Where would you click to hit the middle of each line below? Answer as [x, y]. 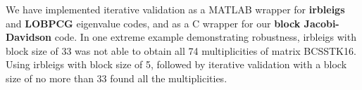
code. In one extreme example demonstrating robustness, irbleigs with [205, 37]
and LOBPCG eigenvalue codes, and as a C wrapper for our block [153, 23]
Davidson [29, 37]
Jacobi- [322, 23]
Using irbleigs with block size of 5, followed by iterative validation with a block [176, 64]
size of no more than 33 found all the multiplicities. [117, 78]
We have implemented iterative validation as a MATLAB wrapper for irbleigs [175, 9]
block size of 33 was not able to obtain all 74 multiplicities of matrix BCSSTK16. [181, 50]
